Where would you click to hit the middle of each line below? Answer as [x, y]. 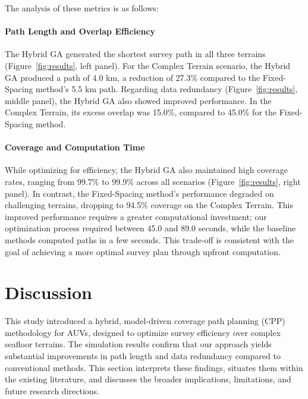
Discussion [48, 292]
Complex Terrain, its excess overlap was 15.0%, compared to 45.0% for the [141, 112]
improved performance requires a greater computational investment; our [136, 216]
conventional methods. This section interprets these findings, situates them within [154, 367]
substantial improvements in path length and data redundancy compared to [143, 356]
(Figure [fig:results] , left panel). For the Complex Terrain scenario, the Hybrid [148, 65]
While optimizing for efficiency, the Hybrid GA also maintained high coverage [146, 170]
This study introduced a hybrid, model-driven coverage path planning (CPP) [145, 321]
